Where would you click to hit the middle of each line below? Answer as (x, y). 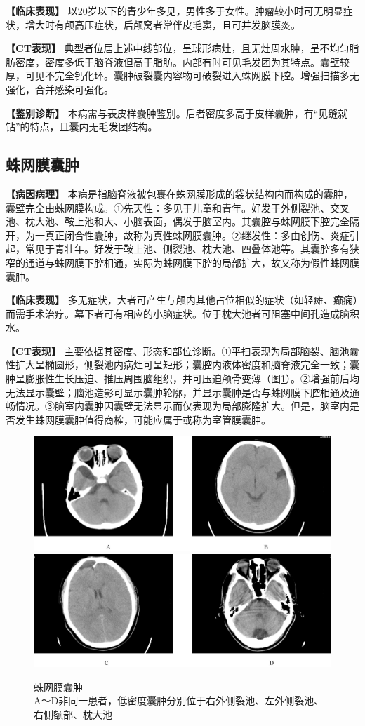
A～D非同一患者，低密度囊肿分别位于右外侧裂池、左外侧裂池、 (179, 700)
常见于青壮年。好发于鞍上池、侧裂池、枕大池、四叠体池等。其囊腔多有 (187, 249)
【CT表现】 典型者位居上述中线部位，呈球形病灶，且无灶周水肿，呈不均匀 (178, 48)
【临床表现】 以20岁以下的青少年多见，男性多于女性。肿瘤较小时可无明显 (174, 11)
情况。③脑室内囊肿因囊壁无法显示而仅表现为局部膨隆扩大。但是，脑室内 (182, 406)
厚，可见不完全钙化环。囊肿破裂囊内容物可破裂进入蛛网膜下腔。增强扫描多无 (182, 75)
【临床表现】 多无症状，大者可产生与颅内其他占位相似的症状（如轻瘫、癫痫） (182, 300)
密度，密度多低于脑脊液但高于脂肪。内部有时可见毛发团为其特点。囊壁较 (182, 61)
